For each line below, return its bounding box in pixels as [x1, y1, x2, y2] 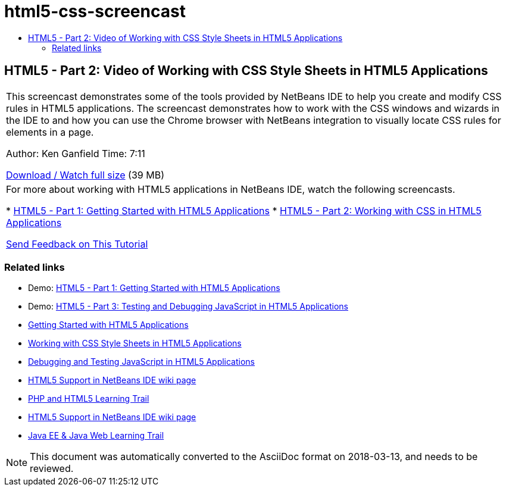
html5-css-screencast [4, 1, 186, 21]
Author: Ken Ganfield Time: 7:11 [6, 147, 145, 160]
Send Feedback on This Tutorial [6, 237, 148, 250]
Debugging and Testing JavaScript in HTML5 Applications [28, 356, 255, 367]
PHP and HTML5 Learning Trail [28, 393, 149, 404]
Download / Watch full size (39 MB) [6, 168, 164, 181]
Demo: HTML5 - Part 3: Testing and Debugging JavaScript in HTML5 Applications [28, 301, 348, 312]
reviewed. [30, 462, 74, 475]
